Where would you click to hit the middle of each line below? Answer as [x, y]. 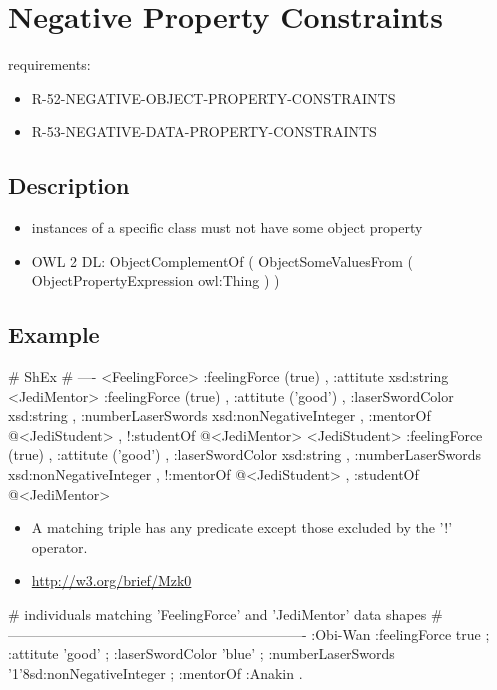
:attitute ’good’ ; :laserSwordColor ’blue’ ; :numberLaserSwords [201, 653]
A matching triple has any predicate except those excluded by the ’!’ [242, 527]
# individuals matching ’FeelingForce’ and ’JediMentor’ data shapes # [225, 614]
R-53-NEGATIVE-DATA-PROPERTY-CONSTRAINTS [204, 131]
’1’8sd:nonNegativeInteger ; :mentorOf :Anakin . [155, 672]
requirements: [49, 64]
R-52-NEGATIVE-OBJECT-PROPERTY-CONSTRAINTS [213, 97]
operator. [59, 546]
